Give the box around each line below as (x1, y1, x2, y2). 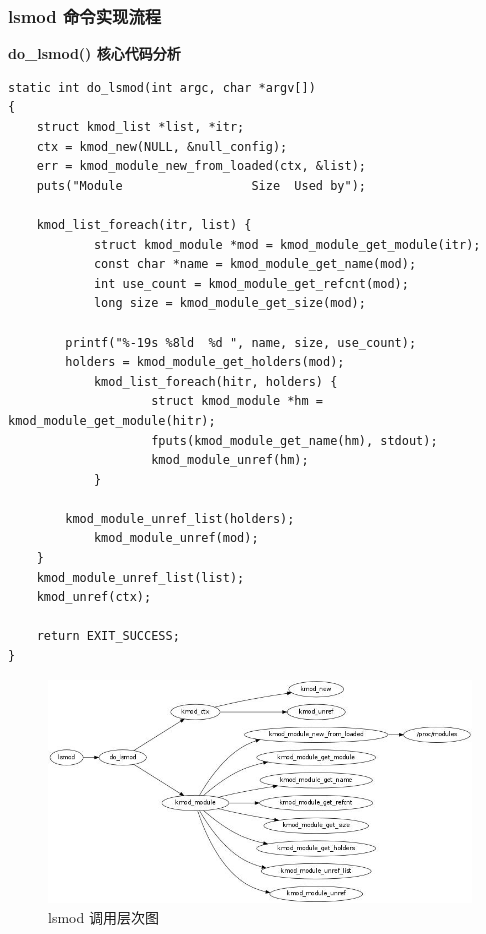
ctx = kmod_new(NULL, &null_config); (36, 139, 288, 154)
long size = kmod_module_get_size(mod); (93, 296, 366, 311)
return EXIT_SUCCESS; (36, 629, 180, 644)
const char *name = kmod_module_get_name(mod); (93, 257, 417, 272)
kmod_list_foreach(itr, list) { (36, 217, 252, 232)
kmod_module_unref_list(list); (36, 570, 245, 585)
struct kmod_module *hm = (151, 394, 323, 409)
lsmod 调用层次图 (48, 906, 159, 927)
